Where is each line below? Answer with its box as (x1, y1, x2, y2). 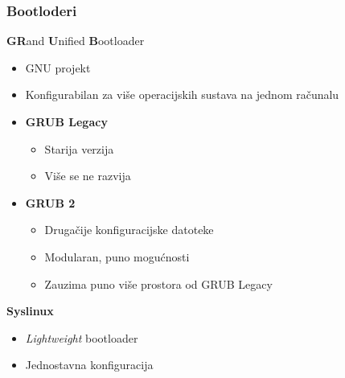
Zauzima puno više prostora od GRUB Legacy (44, 275, 273, 292)
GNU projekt (25, 59, 91, 76)
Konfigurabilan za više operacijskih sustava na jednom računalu (25, 86, 339, 103)
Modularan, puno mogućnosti (44, 248, 190, 265)
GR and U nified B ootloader (6, 32, 145, 49)
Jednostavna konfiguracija (25, 356, 154, 373)
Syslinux (6, 302, 54, 319)
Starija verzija (44, 140, 114, 157)
